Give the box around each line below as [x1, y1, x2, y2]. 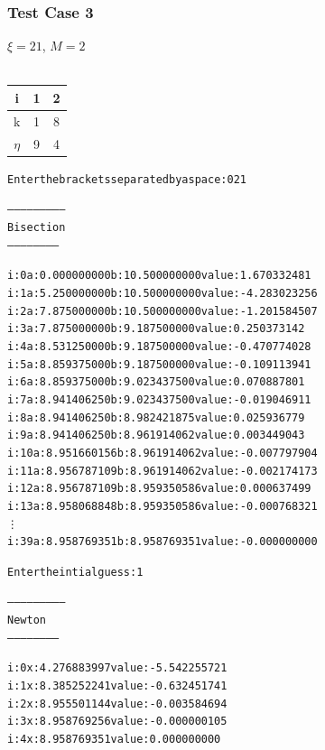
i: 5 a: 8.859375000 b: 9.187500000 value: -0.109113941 [7, 357, 311, 371]
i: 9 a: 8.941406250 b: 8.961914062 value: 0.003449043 [7, 429, 305, 442]
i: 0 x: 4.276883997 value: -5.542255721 [7, 662, 227, 675]
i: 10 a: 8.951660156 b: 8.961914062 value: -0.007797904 [7, 446, 318, 459]
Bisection [7, 221, 66, 234]
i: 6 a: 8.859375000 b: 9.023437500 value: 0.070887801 [7, 375, 305, 389]
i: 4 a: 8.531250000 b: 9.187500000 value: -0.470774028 [7, 339, 311, 353]
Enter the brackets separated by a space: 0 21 [7, 172, 246, 186]
